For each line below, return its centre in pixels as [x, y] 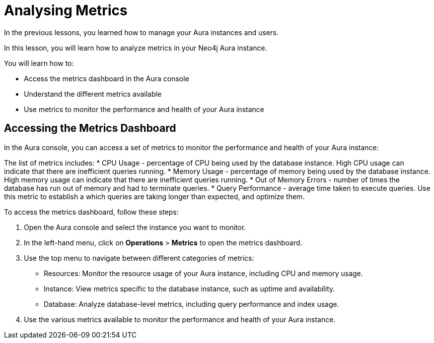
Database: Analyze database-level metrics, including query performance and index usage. [191, 304]
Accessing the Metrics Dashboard [90, 128]
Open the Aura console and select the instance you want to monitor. [135, 227]
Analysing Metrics [66, 10]
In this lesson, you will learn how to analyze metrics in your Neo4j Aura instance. [136, 48]
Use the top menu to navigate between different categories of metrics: [139, 258]
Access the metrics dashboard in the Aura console [107, 78]
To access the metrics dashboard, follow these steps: [91, 212]
